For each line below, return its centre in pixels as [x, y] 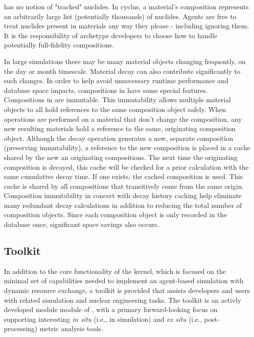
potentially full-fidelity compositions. [59, 45]
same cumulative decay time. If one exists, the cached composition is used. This [124, 176]
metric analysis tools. [71, 328]
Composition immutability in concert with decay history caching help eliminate [123, 195]
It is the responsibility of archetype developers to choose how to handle [111, 35]
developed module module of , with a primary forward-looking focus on [111, 309]
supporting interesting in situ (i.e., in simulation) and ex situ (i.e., [103, 319]
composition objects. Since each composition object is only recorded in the [115, 214]
